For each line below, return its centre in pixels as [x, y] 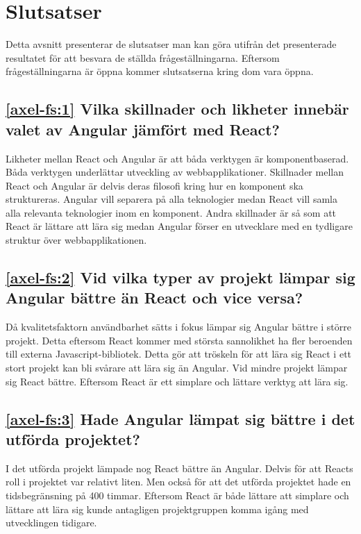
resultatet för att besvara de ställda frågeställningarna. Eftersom [143, 57]
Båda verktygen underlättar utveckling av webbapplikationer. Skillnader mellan [175, 172]
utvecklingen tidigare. [51, 523]
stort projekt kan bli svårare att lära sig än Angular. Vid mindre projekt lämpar [177, 368]
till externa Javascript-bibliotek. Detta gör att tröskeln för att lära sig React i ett [179, 354]
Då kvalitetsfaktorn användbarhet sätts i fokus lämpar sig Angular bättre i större [178, 327]
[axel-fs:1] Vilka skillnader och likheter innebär [177, 109]
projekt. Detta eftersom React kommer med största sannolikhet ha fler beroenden [179, 340]
